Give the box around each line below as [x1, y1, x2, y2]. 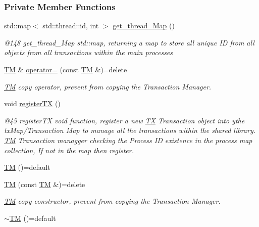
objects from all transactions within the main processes [4, 47, 173, 58]
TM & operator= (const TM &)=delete [4, 64, 127, 74]
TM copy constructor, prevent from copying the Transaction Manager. [4, 196, 221, 206]
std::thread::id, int [42, 20, 99, 31]
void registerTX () [4, 98, 61, 109]
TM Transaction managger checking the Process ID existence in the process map [4, 134, 252, 145]
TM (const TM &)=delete [4, 178, 85, 189]
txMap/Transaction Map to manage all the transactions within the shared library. [4, 125, 256, 135]
